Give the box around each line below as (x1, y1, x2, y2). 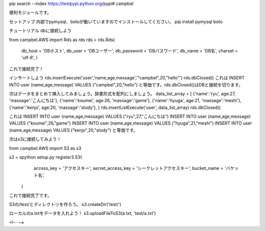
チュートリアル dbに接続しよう (9, 27, 72, 34)
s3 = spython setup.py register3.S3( (9, 154, 82, 160)
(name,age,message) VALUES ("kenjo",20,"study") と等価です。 (9, 127, 138, 133)
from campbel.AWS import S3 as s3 (9, 145, 81, 151)
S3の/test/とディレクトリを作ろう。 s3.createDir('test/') (9, 201, 121, 207)
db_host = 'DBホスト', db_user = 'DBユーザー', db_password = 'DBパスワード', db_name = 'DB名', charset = (21, 48, 238, 53)
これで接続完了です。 (9, 192, 52, 198)
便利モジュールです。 (9, 10, 52, 16)
